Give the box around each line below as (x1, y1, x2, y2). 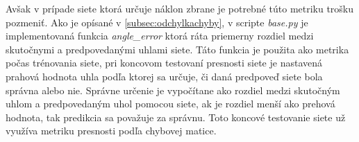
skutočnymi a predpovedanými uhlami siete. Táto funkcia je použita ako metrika (6, 42, 349, 56)
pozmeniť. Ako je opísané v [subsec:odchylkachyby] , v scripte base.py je (6, 15, 308, 29)
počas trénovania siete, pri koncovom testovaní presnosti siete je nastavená (6, 55, 322, 70)
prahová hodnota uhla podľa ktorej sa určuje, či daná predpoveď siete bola (6, 69, 323, 83)
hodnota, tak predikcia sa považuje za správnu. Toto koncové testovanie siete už (6, 109, 346, 124)
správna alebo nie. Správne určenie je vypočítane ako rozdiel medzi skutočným (6, 82, 340, 97)
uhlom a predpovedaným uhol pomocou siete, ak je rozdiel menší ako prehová (6, 96, 335, 111)
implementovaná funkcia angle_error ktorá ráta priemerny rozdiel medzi (6, 28, 314, 43)
